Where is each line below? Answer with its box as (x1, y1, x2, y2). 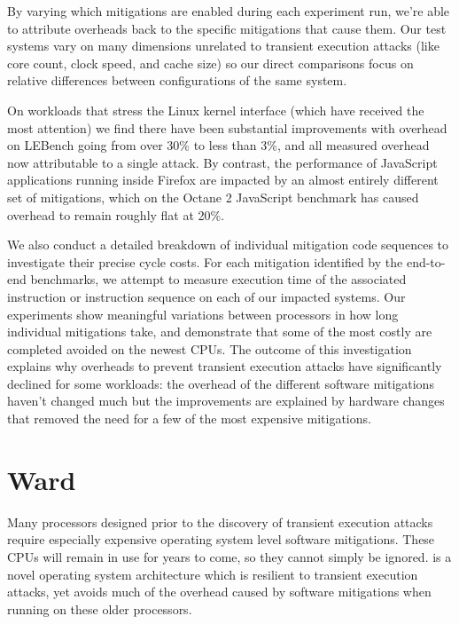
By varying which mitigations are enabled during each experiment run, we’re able (7, 2, 450, 20)
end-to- (406, 252, 446, 271)
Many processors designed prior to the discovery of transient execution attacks (7, 512, 433, 531)
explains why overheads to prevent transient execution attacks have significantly (7, 357, 442, 375)
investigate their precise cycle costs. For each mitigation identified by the (7, 252, 403, 271)
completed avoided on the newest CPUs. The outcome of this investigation (7, 339, 412, 358)
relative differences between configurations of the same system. (7, 71, 347, 90)
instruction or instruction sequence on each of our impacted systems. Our (7, 287, 406, 305)
